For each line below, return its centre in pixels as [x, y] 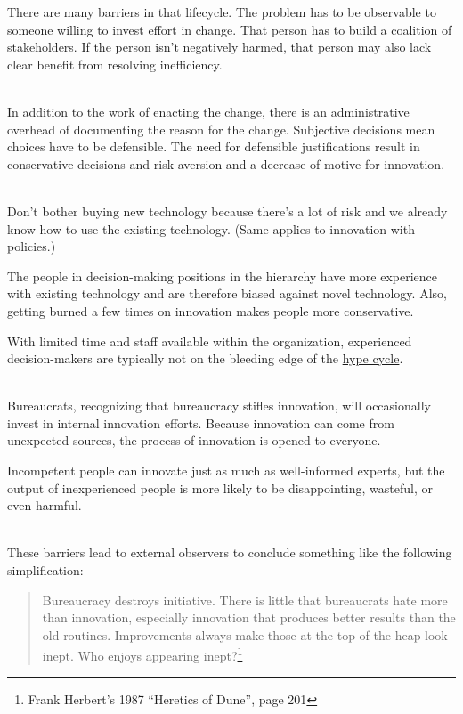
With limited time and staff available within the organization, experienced [210, 341]
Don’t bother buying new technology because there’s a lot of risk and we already [227, 211]
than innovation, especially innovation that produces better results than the [249, 617]
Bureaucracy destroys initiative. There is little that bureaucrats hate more [245, 600]
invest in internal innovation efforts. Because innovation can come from [201, 422]
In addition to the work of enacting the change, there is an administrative [208, 111]
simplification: [45, 570]
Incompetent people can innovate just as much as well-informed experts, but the [226, 471]
